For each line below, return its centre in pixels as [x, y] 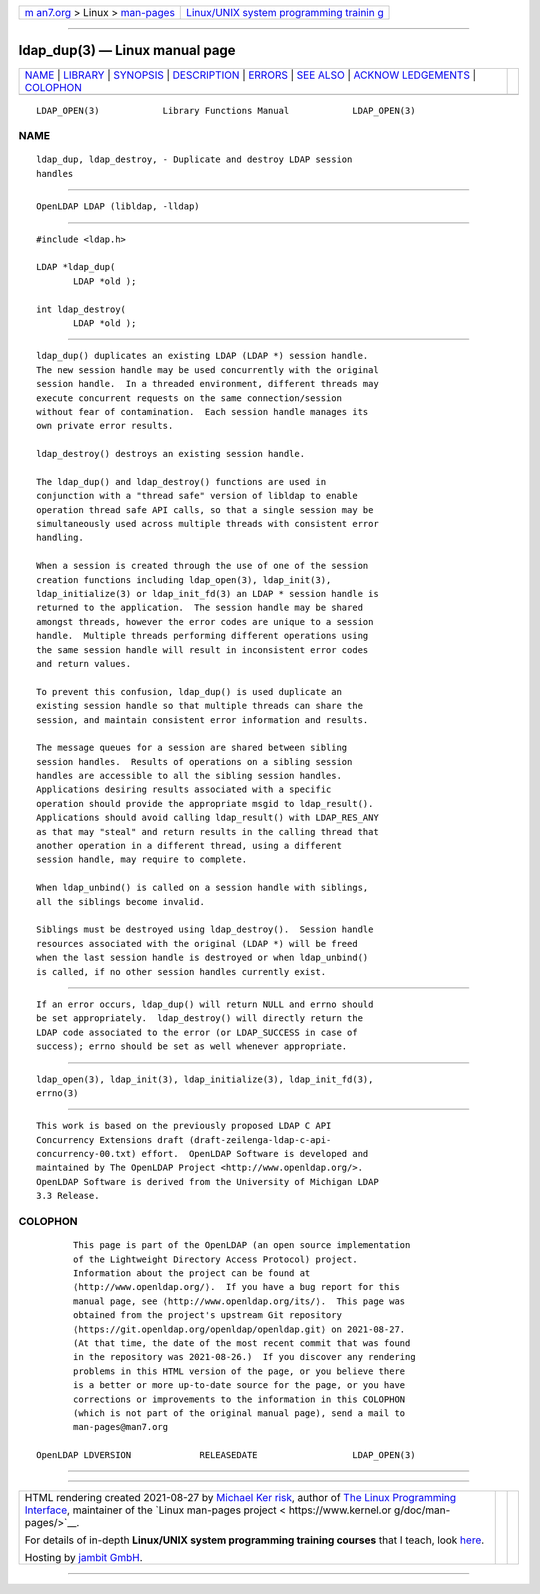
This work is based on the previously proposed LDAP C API [184, 1126]
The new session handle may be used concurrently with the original [207, 369]
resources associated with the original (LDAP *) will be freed [197, 943]
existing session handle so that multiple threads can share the [200, 706]
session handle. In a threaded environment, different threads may [207, 384]
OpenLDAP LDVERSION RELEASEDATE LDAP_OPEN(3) [226, 1455]
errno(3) [57, 1093]
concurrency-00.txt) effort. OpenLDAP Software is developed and [202, 1154]
